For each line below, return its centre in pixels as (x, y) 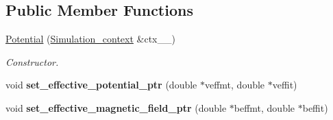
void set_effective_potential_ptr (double (101, 85)
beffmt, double (264, 107)
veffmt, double (235, 85)
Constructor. (32, 61)
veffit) (285, 85)
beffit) (315, 107)
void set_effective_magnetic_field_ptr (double (116, 107)
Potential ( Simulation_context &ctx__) (90, 39)
